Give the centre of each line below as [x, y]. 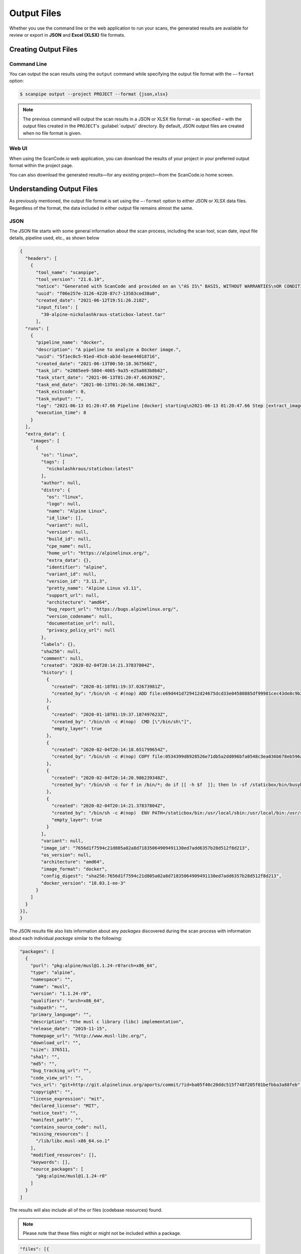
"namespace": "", [52, 980]
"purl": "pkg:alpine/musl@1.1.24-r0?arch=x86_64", [94, 965]
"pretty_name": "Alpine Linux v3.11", [94, 588]
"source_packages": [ [57, 1169]
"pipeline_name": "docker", [70, 343]
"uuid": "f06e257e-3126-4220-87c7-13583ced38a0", [98, 293]
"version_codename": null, [79, 616]
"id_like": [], [65, 518]
